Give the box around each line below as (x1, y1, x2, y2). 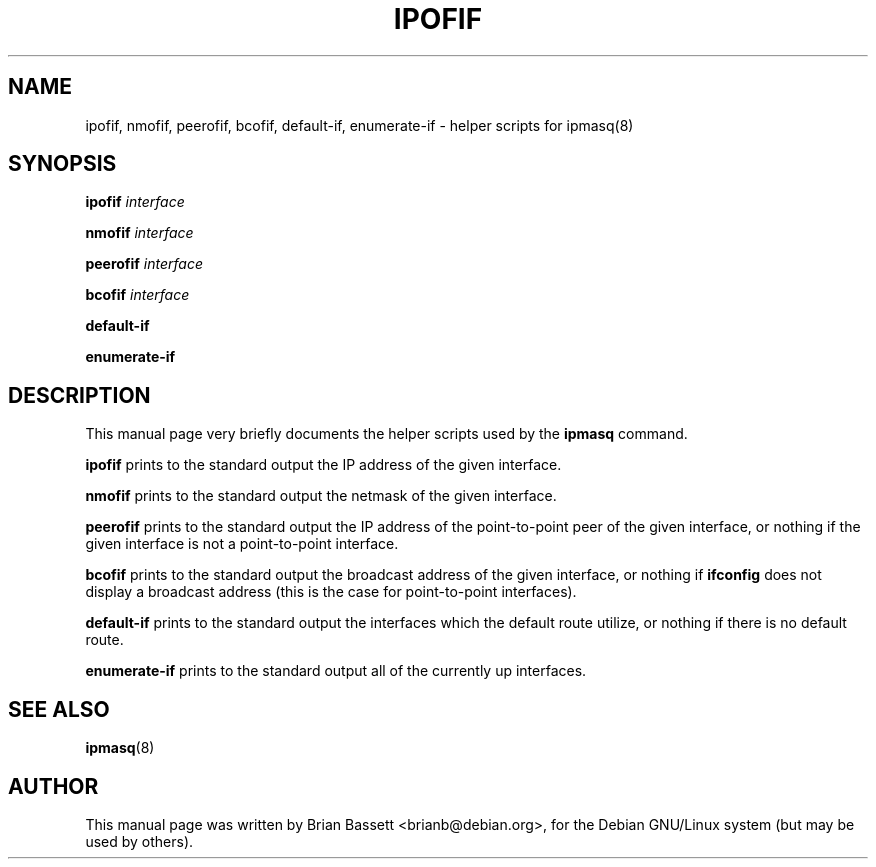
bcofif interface (85, 286, 190, 304)
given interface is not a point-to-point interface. (85, 535, 399, 553)
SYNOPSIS (8, 151, 117, 177)
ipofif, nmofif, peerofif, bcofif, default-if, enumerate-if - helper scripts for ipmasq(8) (85, 116, 634, 134)
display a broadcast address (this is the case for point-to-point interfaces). (85, 583, 577, 601)
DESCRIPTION (8, 382, 151, 408)
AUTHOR (8, 773, 99, 799)
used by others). (85, 832, 194, 850)
